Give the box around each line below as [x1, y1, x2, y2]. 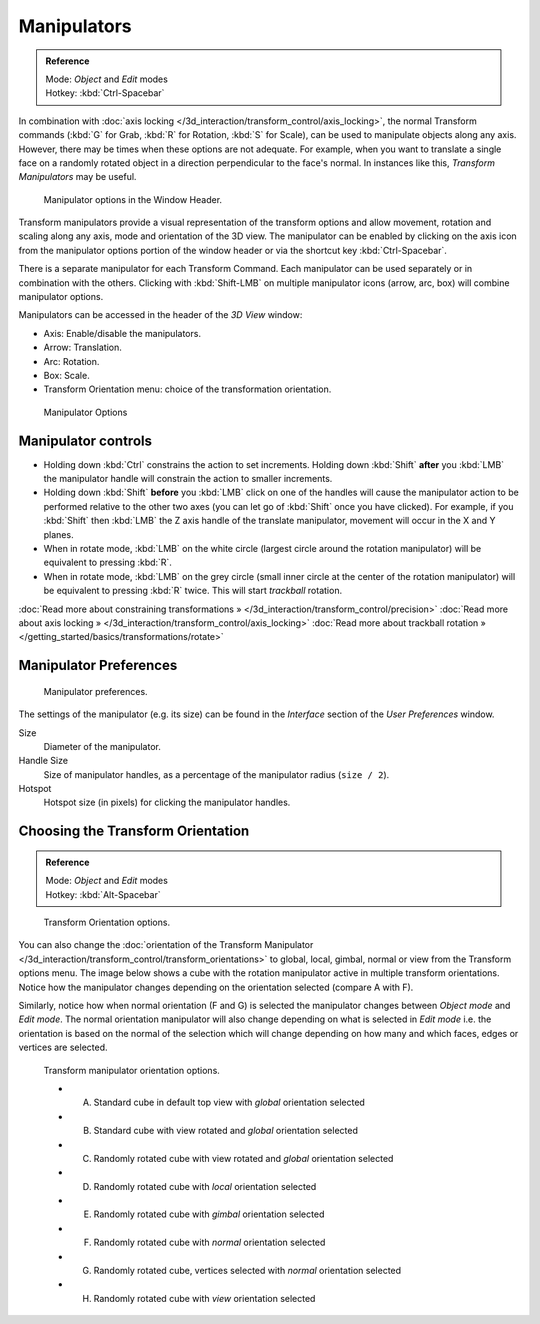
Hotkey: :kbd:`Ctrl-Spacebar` [45, 87, 165, 99]
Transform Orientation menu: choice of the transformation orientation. [43, 383, 332, 395]
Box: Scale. [43, 369, 90, 381]
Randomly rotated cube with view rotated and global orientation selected [93, 1152, 394, 1164]
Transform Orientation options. [43, 916, 170, 929]
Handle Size [18, 755, 69, 767]
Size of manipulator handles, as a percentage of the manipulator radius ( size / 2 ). [43, 768, 390, 780]
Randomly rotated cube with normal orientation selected [93, 1236, 326, 1249]
